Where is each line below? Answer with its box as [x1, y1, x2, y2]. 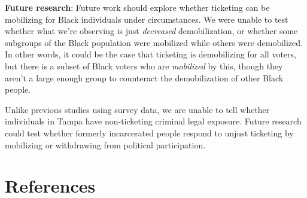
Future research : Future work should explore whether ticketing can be [5, 1, 270, 13]
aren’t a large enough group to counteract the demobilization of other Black [5, 71, 284, 84]
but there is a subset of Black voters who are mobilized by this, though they [5, 59, 283, 72]
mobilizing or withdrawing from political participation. [5, 138, 206, 151]
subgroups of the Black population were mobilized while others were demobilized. [5, 36, 303, 48]
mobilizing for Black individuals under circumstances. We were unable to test [5, 13, 288, 25]
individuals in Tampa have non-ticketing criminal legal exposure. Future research [5, 115, 302, 127]
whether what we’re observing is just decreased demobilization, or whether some [5, 25, 298, 37]
